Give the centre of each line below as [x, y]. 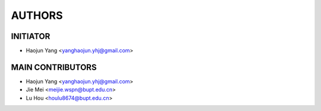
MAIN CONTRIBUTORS [54, 67]
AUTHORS [37, 15]
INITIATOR [31, 36]
